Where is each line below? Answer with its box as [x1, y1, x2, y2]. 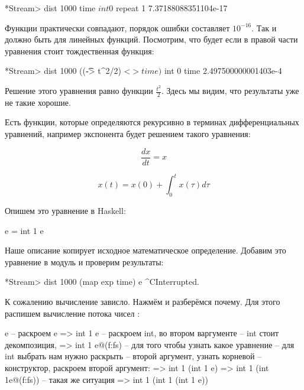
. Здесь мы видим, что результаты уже [161, 84, 299, 97]
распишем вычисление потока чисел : [5, 307, 140, 319]
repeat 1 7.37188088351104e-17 [115, 2, 228, 14]
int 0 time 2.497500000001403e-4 [164, 64, 282, 77]
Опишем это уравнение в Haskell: [5, 204, 126, 217]
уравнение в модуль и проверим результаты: [5, 255, 164, 268]
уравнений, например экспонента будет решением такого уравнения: [5, 128, 251, 140]
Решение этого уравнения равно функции [5, 84, 153, 97]
